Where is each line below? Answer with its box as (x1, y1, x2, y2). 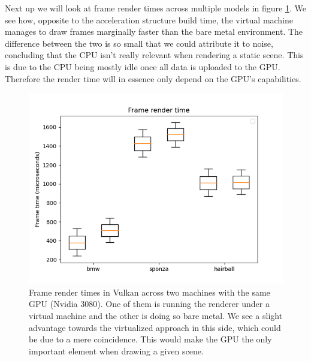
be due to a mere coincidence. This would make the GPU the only (29, 333, 272, 345)
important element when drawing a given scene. (29, 344, 204, 357)
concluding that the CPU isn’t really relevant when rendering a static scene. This (5, 49, 304, 61)
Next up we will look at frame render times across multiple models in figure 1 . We (5, 2, 306, 14)
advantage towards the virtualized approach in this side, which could (29, 321, 281, 333)
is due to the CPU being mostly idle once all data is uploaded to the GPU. (5, 60, 280, 73)
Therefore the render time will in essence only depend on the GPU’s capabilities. (5, 72, 301, 85)
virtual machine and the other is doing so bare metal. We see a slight (29, 309, 283, 321)
